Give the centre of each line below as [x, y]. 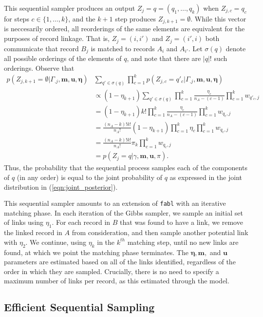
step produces [136, 19]
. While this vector [218, 19]
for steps [17, 19]
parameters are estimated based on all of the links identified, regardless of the [120, 262]
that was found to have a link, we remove [181, 222]
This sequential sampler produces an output [70, 8]
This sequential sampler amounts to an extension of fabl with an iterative [115, 203]
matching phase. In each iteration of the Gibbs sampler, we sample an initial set [123, 212]
